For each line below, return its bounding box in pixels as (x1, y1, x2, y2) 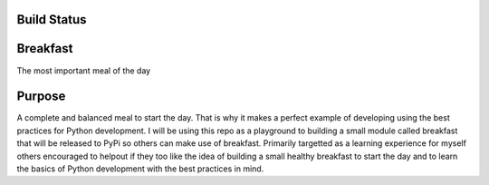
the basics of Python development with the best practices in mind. (16, 163, 264, 174)
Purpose (16, 89, 66, 104)
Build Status (16, 12, 87, 27)
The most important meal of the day (16, 64, 151, 76)
